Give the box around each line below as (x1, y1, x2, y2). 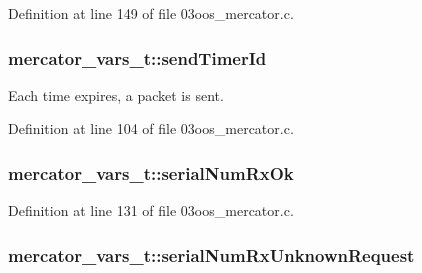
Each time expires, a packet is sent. (8, 84, 224, 105)
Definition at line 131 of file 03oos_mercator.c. (8, 200, 294, 221)
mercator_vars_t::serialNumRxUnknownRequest (8, 242, 415, 267)
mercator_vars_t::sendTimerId (8, 45, 267, 70)
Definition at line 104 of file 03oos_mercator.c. (8, 118, 294, 139)
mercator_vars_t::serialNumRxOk (8, 160, 294, 185)
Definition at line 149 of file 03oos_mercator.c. (8, 3, 294, 23)
